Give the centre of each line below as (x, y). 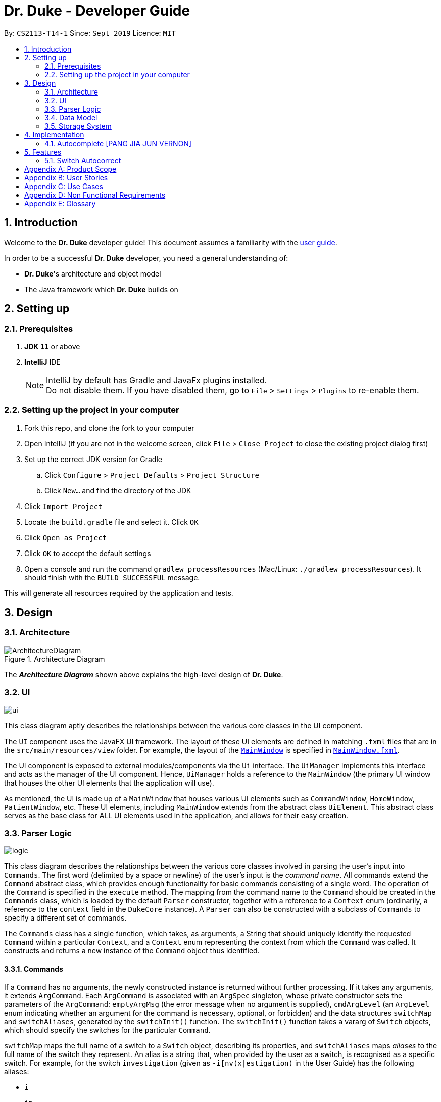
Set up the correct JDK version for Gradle (93, 459)
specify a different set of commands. (65, 918)
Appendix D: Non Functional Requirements (95, 195)
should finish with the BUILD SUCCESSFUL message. (112, 577)
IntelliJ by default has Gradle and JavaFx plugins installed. (157, 380)
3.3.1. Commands (34, 969)
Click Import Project (63, 506)
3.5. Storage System (78, 126)
